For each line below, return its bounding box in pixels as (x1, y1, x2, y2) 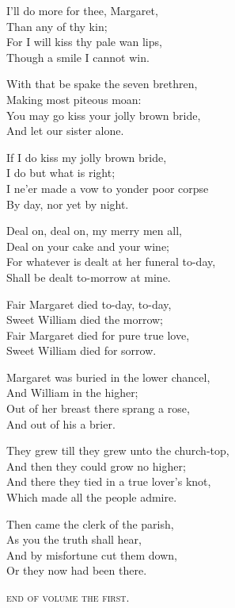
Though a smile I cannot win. (6, 48, 150, 65)
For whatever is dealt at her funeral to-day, (6, 253, 216, 270)
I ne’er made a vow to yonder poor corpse (6, 179, 209, 196)
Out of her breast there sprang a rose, (6, 400, 190, 417)
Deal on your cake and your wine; (6, 237, 169, 254)
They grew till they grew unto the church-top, (6, 442, 229, 459)
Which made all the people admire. (6, 489, 177, 506)
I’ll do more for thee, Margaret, (6, 2, 158, 18)
